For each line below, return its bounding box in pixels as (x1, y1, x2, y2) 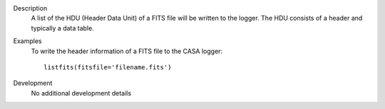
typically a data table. (31, 23, 94, 32)
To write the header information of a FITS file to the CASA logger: (31, 47, 223, 55)
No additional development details (31, 88, 132, 97)
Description (13, 4, 48, 12)
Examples (13, 37, 42, 45)
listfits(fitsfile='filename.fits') (43, 63, 172, 71)
